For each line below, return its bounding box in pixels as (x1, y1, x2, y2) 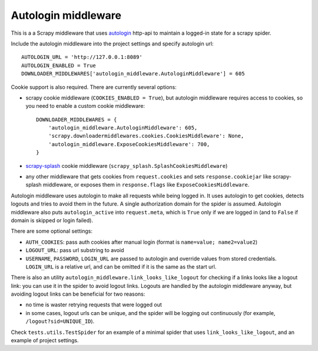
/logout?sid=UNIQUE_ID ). (25, 318, 95, 325)
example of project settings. (11, 337, 79, 344)
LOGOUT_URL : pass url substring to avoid (25, 247, 124, 254)
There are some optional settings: (11, 227, 92, 235)
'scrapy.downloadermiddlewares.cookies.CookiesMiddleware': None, (48, 133, 244, 140)
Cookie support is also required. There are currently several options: (11, 83, 177, 91)
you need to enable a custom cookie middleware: (25, 102, 145, 110)
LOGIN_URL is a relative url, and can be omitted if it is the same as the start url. (25, 263, 217, 270)
